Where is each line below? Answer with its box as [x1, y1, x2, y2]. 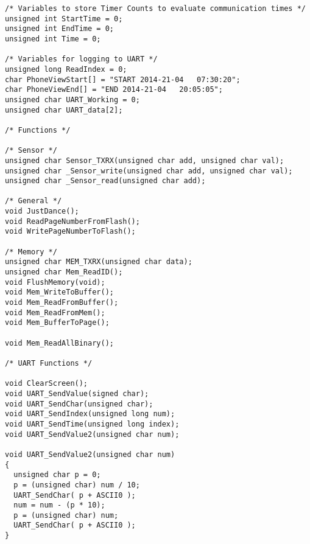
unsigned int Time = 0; [5, 34, 101, 43]
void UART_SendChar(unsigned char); [5, 399, 153, 408]
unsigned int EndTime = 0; [5, 24, 114, 33]
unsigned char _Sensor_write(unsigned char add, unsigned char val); [5, 166, 293, 175]
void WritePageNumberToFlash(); [5, 227, 136, 236]
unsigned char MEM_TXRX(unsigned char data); [5, 257, 192, 267]
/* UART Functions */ [5, 358, 93, 368]
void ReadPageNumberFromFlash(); [5, 217, 140, 226]
